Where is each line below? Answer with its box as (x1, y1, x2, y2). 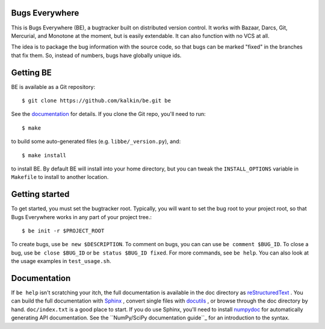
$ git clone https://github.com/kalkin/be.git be (22, 97, 172, 104)
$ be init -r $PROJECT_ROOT (22, 228, 105, 234)
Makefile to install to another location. (11, 174, 109, 181)
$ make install (22, 152, 67, 158)
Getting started (11, 189, 70, 199)
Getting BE (11, 67, 52, 77)
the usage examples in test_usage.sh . (11, 258, 111, 265)
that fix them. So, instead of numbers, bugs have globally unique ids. (11, 52, 182, 59)
